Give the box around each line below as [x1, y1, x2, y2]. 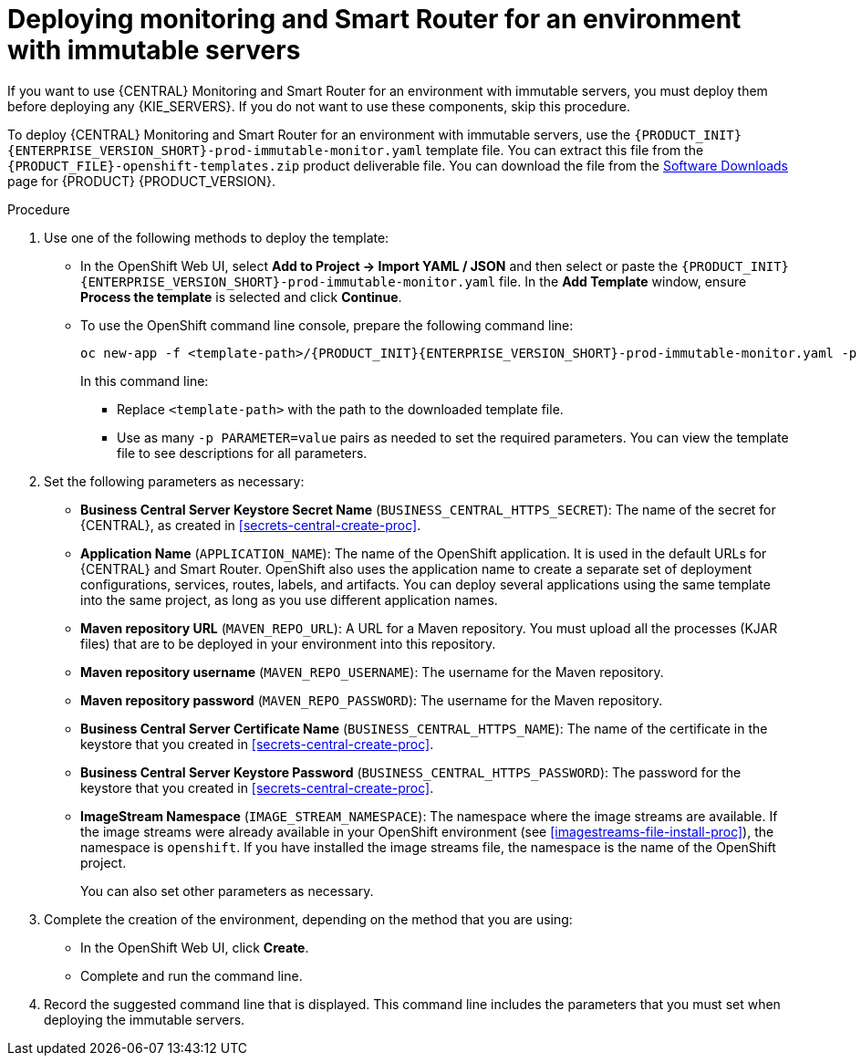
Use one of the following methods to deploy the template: [44, 229, 389, 245]
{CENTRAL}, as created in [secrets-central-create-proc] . [80, 516, 421, 533]
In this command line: [80, 372, 209, 389]
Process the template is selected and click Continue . [80, 288, 402, 305]
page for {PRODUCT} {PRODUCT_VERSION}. [7, 172, 275, 189]
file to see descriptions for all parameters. [117, 444, 368, 461]
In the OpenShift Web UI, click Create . [80, 939, 309, 955]
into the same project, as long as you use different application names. [80, 591, 498, 608]
